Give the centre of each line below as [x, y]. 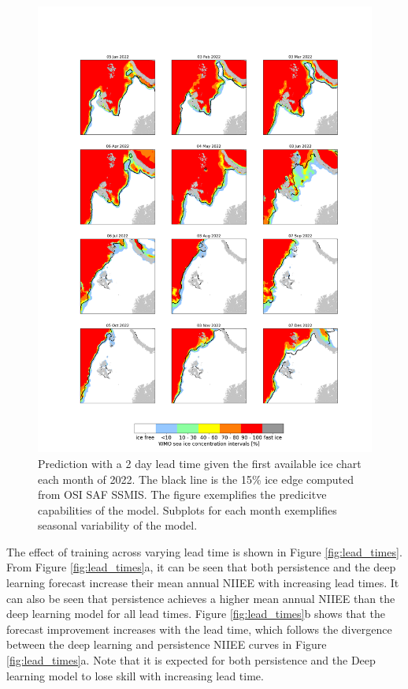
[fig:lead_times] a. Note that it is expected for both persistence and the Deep [191, 660]
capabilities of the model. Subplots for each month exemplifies [187, 509]
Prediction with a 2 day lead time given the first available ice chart [200, 463]
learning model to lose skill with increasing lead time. [135, 675]
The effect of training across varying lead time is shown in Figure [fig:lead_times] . [204, 551]
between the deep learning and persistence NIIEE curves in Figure [167, 644]
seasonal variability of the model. [118, 525]
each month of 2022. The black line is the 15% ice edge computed [196, 479]
